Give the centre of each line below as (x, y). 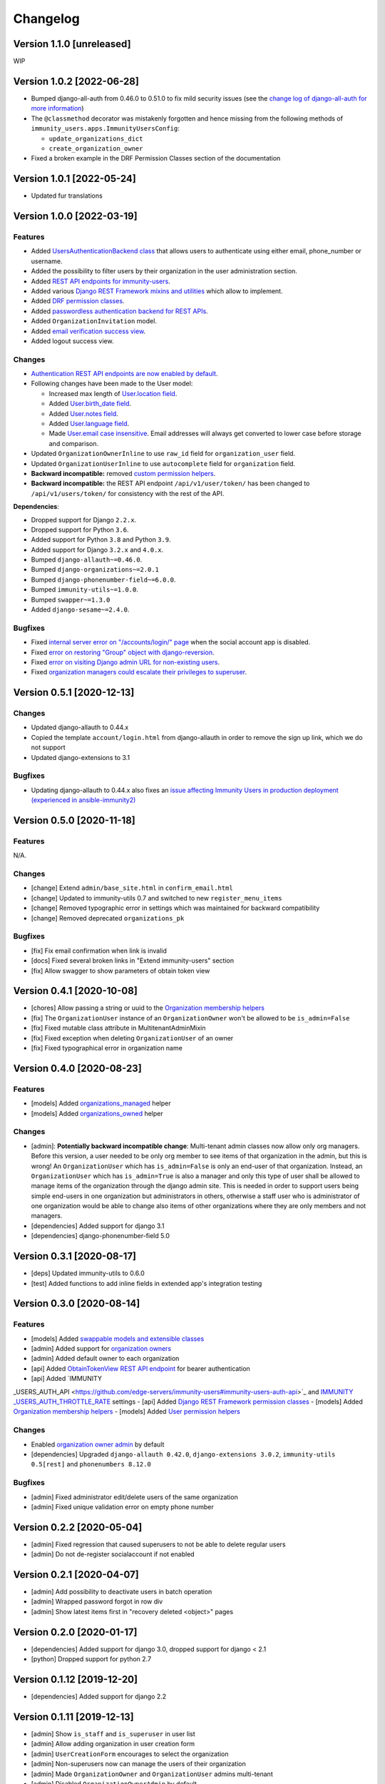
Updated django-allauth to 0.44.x (80, 727)
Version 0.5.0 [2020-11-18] (74, 820)
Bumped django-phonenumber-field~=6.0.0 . (103, 579)
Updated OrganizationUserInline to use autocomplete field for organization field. (163, 463)
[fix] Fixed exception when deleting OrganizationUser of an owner (132, 1038)
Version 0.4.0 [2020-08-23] (77, 1068)
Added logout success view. (72, 341)
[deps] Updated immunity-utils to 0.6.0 (88, 1273)
